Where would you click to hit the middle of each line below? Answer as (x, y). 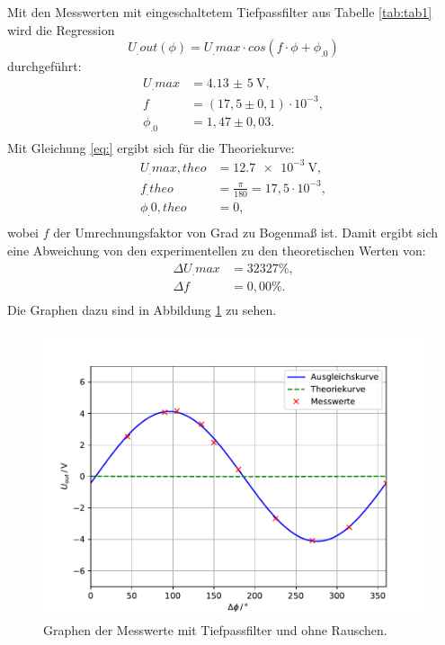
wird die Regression (61, 29)
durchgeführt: (44, 66)
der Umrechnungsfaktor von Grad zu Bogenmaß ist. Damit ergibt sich (246, 233)
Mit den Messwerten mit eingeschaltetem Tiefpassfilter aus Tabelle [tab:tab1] (220, 12)
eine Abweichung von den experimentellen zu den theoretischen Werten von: (217, 251)
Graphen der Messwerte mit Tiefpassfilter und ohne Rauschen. (215, 630)
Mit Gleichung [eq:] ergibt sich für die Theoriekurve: (151, 147)
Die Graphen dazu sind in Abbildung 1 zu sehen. (142, 310)
